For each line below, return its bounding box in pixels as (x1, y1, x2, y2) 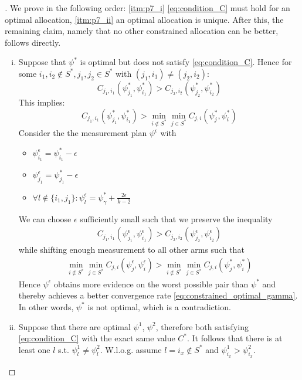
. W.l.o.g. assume (100, 343, 162, 355)
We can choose (18, 212, 72, 225)
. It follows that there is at (187, 332, 283, 344)
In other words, (18, 300, 74, 313)
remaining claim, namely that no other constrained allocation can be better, (5, 25, 279, 37)
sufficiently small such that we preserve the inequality (80, 212, 273, 225)
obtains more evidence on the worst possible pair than (53, 277, 249, 290)
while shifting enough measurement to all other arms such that (18, 243, 245, 256)
